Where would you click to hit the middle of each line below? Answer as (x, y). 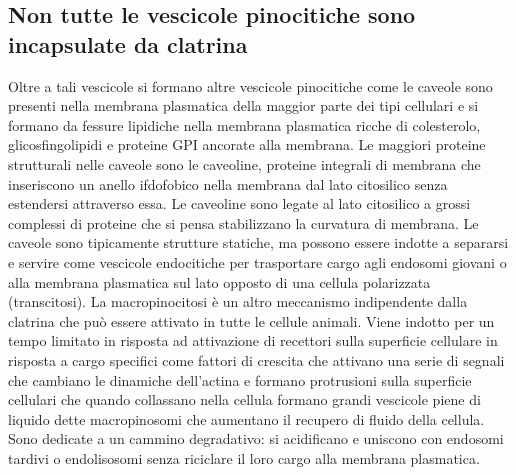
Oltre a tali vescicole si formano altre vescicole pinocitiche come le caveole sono (250, 85)
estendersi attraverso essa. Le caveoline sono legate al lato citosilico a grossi (239, 203)
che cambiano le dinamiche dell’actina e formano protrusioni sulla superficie (240, 379)
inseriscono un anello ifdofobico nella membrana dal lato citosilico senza (228, 183)
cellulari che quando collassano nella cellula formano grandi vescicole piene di (244, 399)
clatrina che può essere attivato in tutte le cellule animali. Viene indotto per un (251, 320)
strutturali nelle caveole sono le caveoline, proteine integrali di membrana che (244, 163)
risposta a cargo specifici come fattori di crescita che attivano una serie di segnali (256, 359)
